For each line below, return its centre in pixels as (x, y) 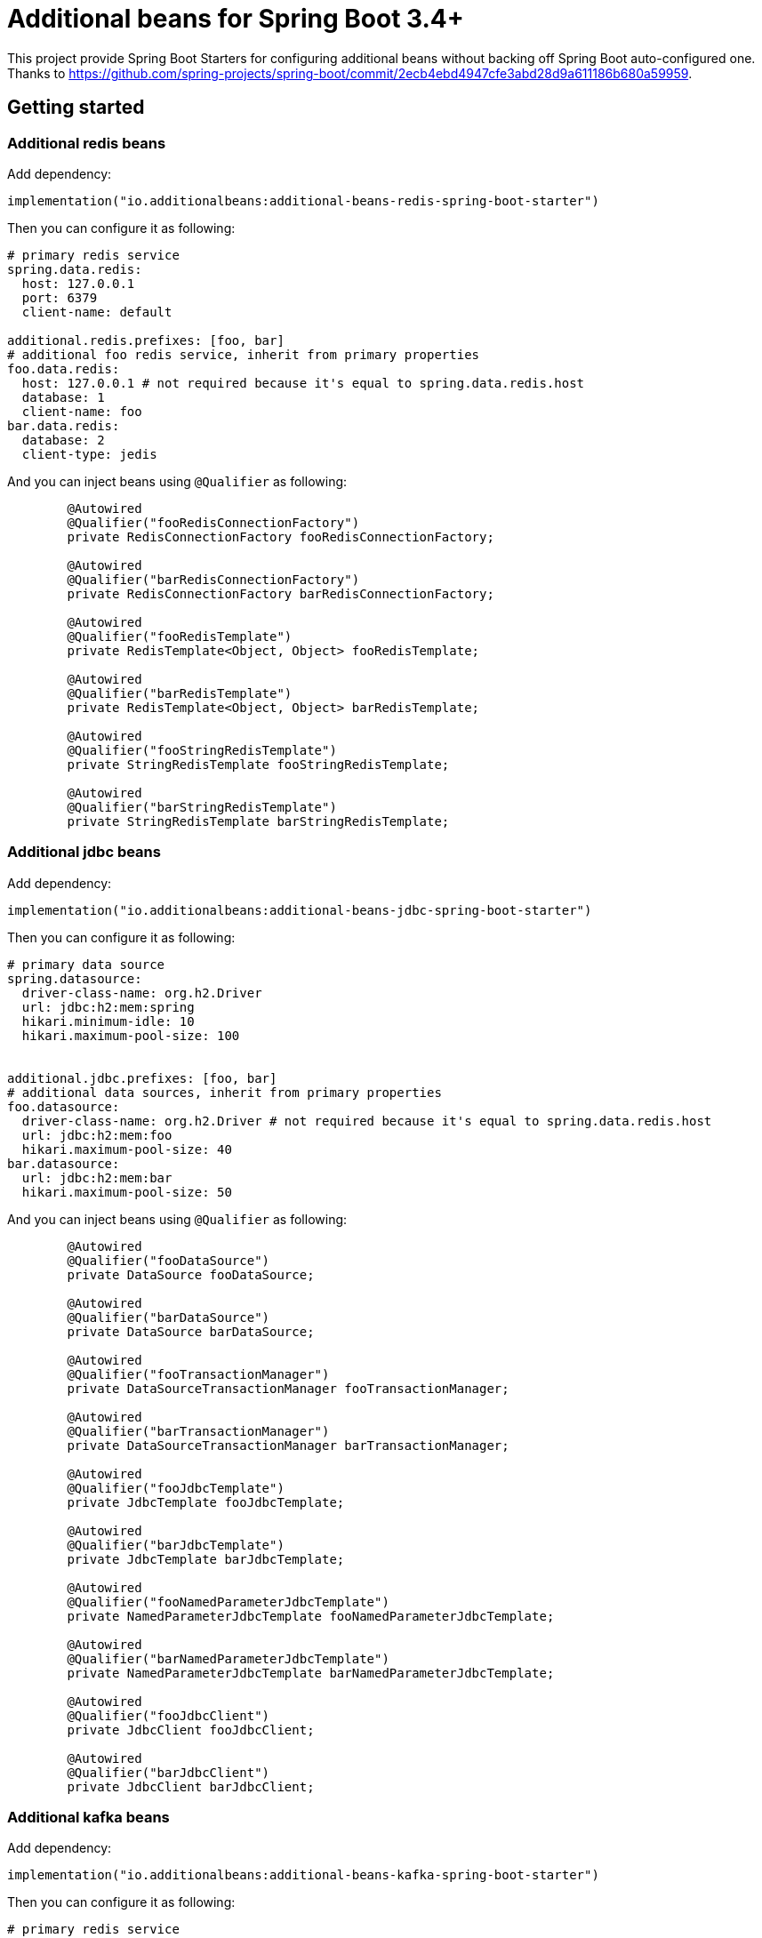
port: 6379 (60, 297)
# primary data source (86, 964)
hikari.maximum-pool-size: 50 (127, 1192)
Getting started (76, 108)
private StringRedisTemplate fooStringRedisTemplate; (258, 764)
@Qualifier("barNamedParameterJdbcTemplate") (228, 1658)
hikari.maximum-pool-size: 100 (131, 1035)
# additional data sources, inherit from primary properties (225, 1092)
